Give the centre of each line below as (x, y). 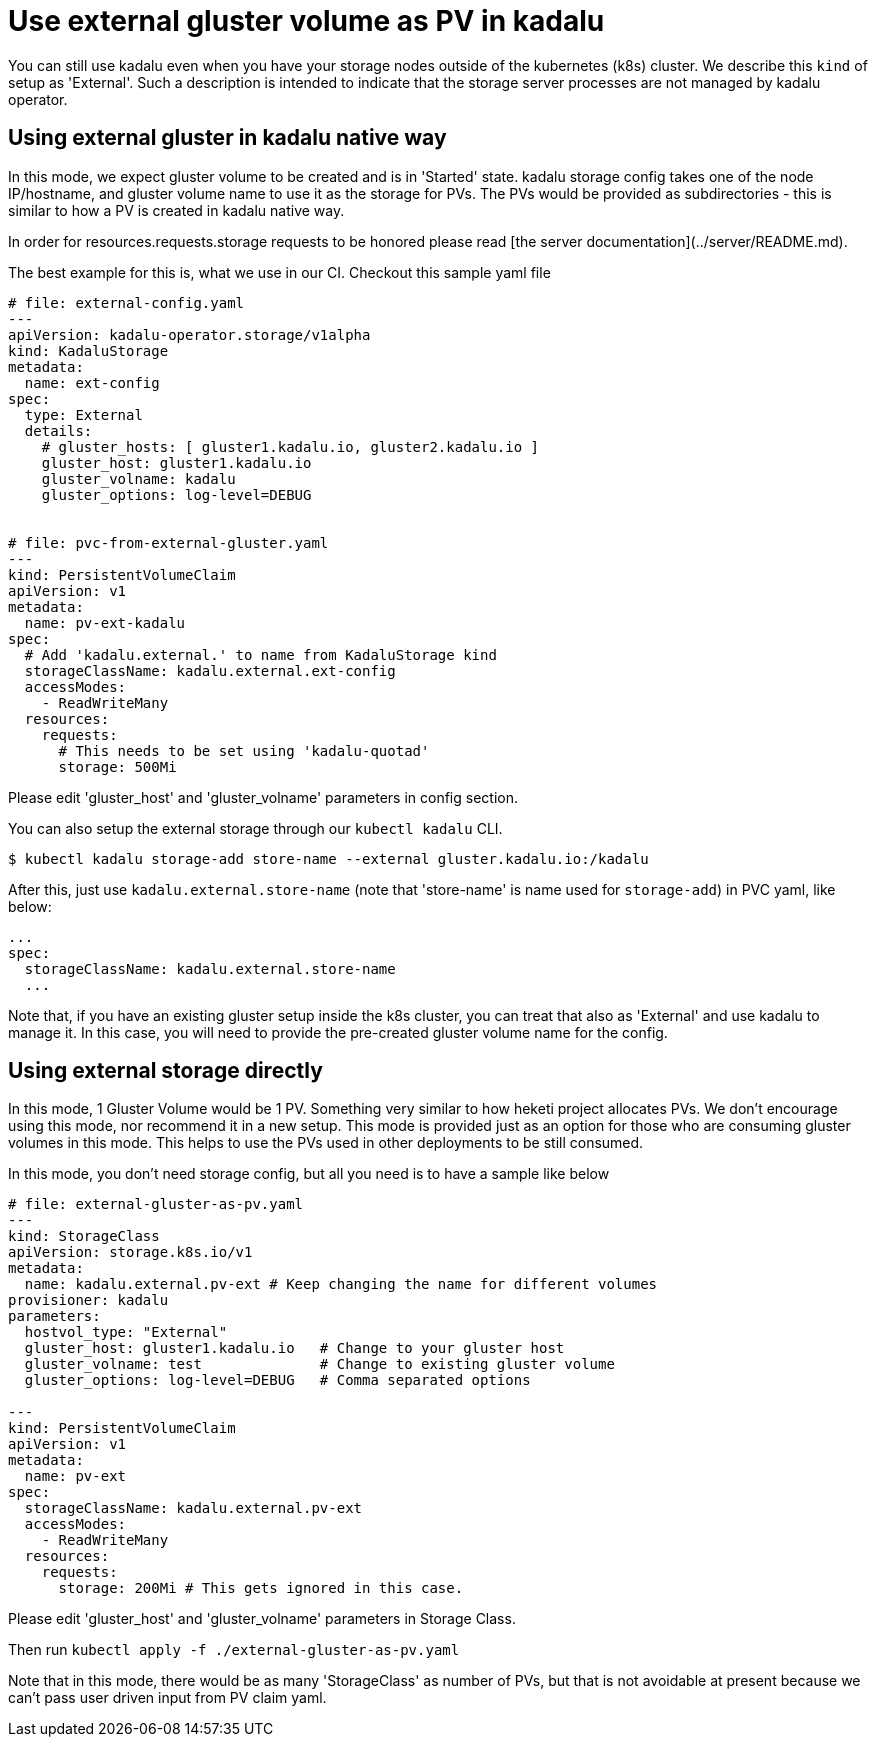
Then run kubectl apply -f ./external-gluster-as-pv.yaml (234, 1650)
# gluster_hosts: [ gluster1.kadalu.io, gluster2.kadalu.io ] (290, 446)
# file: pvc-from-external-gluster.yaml (168, 542)
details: (58, 430)
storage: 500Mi (117, 766)
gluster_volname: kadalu (138, 478)
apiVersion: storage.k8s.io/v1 (130, 1252)
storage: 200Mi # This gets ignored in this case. (261, 1588)
